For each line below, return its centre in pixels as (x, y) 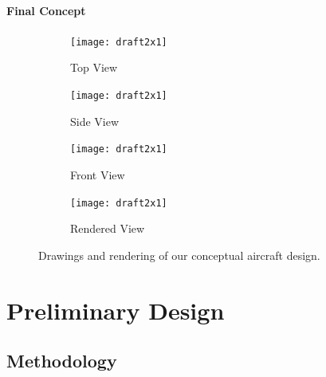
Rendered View (108, 228)
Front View (98, 174)
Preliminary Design (116, 310)
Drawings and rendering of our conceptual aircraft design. (179, 255)
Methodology (62, 361)
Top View (94, 67)
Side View (95, 121)
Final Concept (46, 10)
